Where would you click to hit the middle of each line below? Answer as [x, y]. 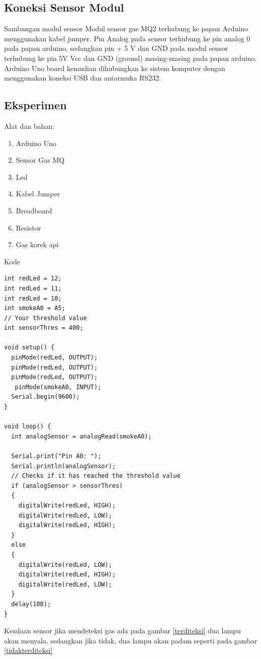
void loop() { [28, 427]
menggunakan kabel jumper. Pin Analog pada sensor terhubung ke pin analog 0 [127, 38]
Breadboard [34, 210]
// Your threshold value [46, 318]
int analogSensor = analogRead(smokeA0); [81, 436]
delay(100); [31, 604]
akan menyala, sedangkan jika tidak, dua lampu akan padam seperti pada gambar [131, 640]
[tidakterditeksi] [28, 650]
